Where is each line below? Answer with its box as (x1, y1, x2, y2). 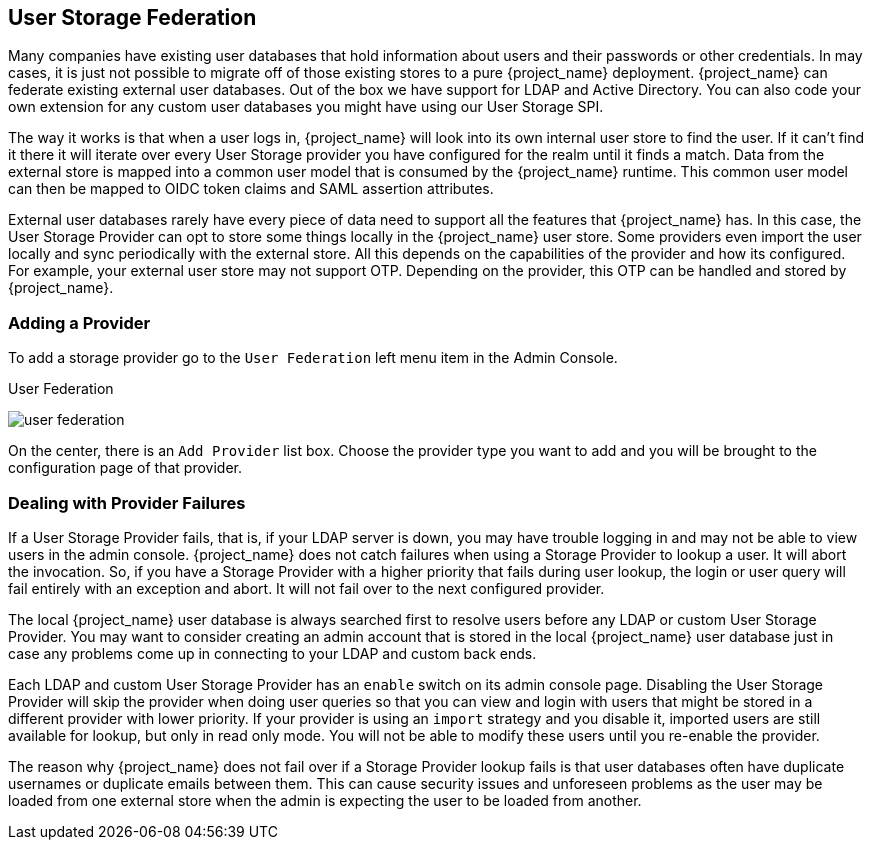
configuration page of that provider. (8, 459, 242, 477)
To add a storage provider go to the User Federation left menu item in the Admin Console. (8, 349, 618, 367)
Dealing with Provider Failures (8, 492, 246, 513)
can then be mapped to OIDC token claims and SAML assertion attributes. (8, 180, 494, 198)
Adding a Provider (8, 312, 151, 333)
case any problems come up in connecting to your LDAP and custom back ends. (8, 644, 537, 662)
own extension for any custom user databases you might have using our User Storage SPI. (8, 98, 604, 116)
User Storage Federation (8, 5, 257, 30)
